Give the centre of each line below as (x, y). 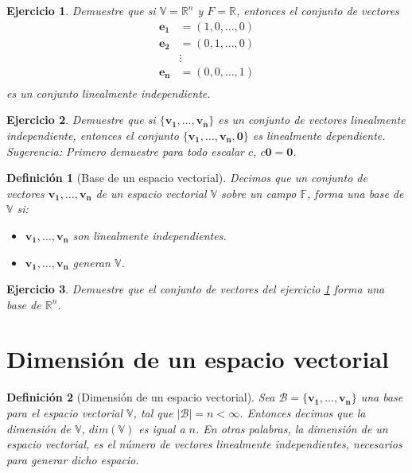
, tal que (153, 413)
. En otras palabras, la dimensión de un (292, 428)
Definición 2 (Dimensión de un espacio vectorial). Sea (141, 397)
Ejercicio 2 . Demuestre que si (81, 120)
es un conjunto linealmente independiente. (109, 93)
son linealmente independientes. (150, 235)
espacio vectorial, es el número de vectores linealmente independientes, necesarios (204, 444)
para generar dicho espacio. (73, 459)
